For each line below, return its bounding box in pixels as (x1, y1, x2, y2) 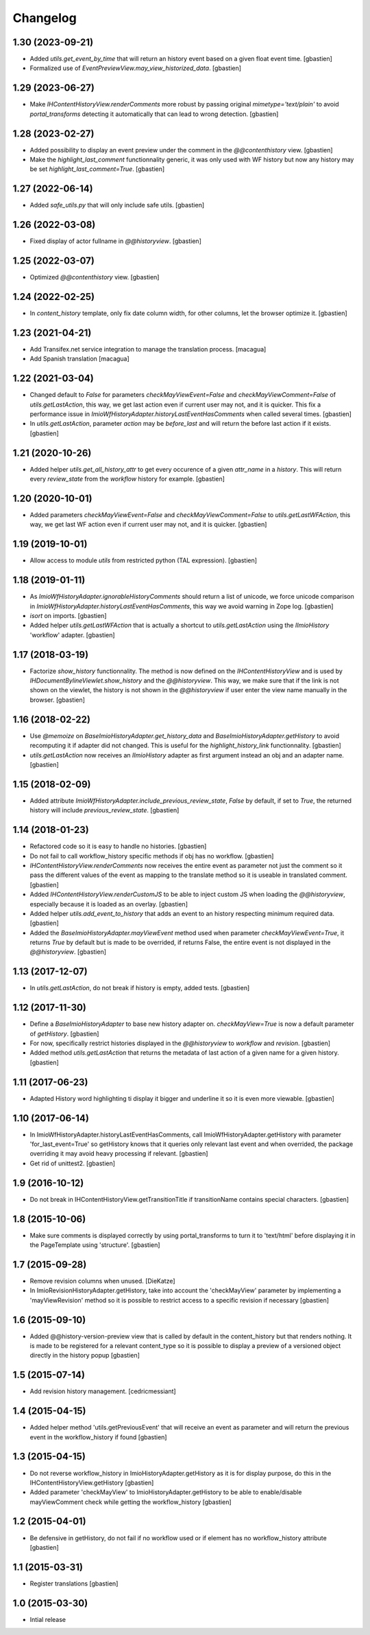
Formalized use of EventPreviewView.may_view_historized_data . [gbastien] (29, 64, 242, 72)
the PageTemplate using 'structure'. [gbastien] (29, 1241, 160, 1249)
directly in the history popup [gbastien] (29, 1351, 140, 1360)
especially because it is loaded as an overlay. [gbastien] (29, 900, 188, 908)
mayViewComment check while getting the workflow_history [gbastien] (29, 1498, 232, 1506)
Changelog (12, 10, 77, 25)
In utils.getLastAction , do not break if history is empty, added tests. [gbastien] (29, 984, 250, 992)
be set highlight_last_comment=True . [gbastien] (29, 165, 165, 173)
